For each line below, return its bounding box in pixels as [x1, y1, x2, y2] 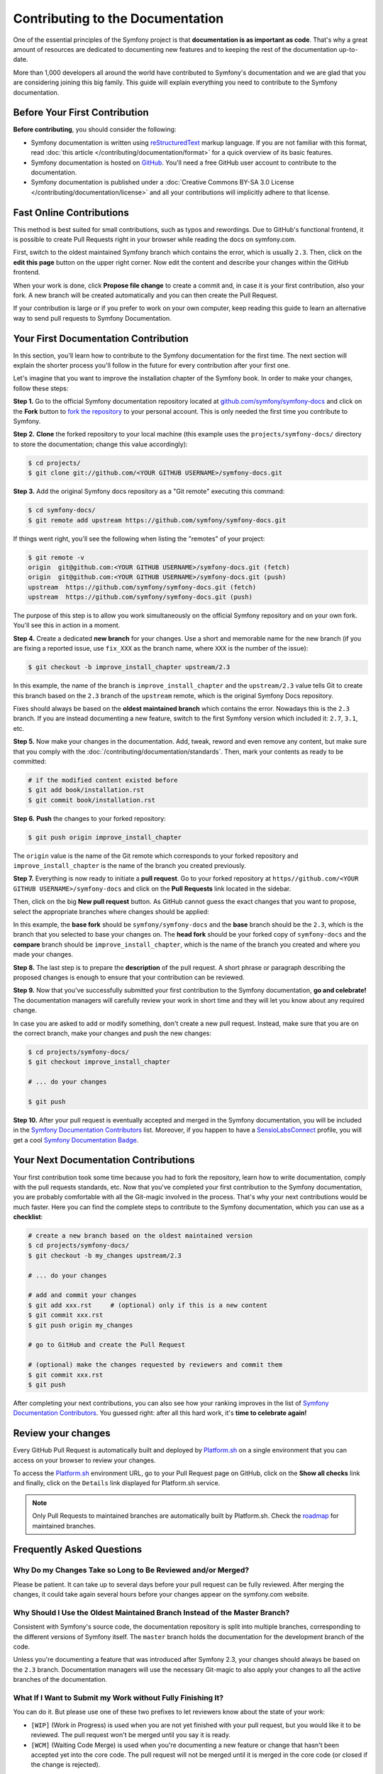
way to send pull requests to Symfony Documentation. [13, 314, 172, 322]
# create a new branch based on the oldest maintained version [28, 1232, 253, 1240]
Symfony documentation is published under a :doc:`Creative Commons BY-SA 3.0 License [30, 178, 294, 187]
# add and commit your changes [28, 1291, 138, 1299]
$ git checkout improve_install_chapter [28, 1058, 170, 1066]
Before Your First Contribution [13, 106, 149, 119]
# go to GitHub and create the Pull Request [28, 1341, 186, 1349]
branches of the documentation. [13, 1675, 108, 1684]
